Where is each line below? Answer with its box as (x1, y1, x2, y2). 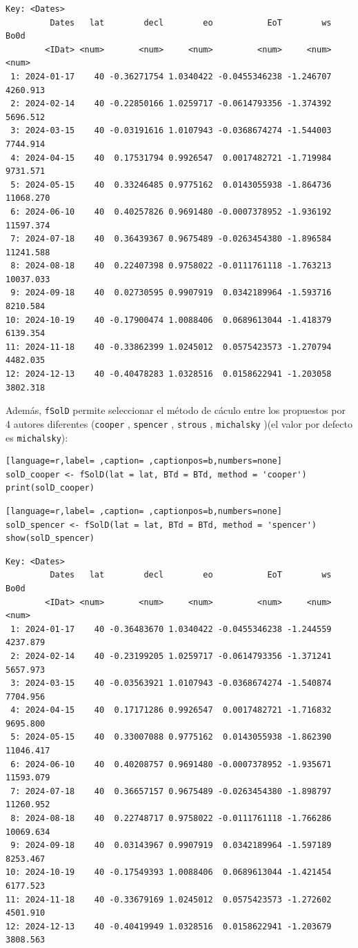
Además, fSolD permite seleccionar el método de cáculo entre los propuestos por (6, 403, 346, 417)
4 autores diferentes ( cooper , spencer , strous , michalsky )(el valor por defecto (6, 416, 352, 431)
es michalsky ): (6, 430, 68, 444)
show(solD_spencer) (6, 533, 95, 544)
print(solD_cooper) (6, 483, 95, 493)
